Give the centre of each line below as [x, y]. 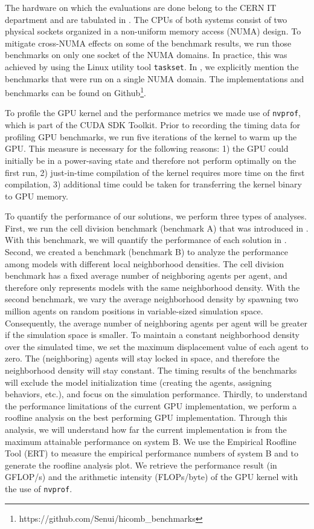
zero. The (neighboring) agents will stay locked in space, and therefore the [142, 358]
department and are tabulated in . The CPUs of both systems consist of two [146, 19]
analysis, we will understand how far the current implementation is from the [146, 429]
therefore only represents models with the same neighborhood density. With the [152, 287]
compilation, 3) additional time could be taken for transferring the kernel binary [153, 184]
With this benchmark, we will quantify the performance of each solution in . [146, 240]
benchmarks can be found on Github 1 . [76, 92]
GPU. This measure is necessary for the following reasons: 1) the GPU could [147, 148]
